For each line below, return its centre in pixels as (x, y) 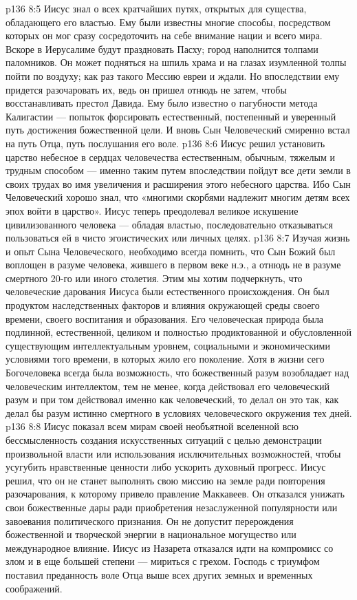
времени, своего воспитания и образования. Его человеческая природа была (165, 318)
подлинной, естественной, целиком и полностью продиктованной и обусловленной (179, 332)
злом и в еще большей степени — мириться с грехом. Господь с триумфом (163, 561)
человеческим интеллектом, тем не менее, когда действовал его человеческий (167, 386)
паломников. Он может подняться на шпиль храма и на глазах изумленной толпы (176, 62)
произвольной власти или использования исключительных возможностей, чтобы (173, 453)
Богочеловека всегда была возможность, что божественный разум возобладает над (177, 373)
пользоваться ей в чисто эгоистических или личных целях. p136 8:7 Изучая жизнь (178, 238)
